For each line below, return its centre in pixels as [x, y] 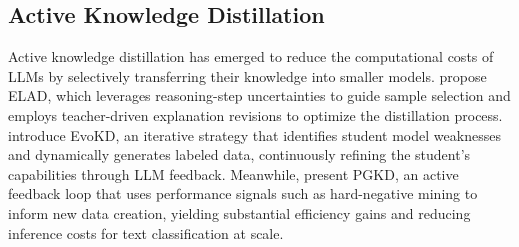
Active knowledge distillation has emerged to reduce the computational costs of [251, 56]
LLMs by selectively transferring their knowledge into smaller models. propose [247, 75]
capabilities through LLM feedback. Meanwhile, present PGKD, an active [233, 173]
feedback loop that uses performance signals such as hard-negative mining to [243, 193]
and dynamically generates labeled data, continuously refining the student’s [239, 154]
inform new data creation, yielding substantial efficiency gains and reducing [239, 212]
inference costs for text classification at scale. [146, 232]
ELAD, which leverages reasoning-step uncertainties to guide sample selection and [259, 95]
